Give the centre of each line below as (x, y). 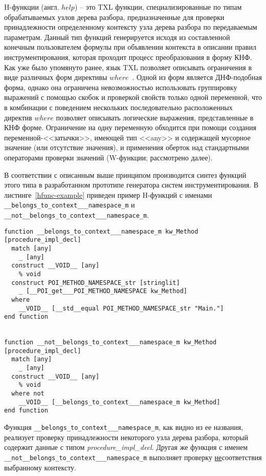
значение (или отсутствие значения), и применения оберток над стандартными (127, 147)
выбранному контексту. (40, 467)
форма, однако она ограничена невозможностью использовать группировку (121, 87)
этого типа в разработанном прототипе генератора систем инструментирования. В (131, 185)
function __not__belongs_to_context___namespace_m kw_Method (110, 343)
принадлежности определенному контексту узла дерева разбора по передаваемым (131, 27)
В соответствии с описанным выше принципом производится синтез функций (125, 174)
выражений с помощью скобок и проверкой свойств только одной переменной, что (133, 97)
